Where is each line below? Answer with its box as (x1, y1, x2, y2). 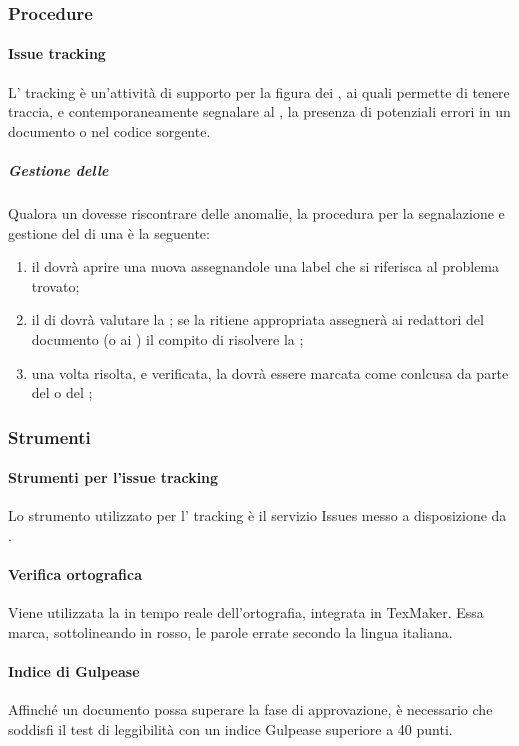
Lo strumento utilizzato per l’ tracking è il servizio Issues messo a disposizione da (8, 505, 507, 526)
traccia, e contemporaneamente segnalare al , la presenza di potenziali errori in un (8, 101, 511, 122)
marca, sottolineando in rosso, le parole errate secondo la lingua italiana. (8, 621, 453, 642)
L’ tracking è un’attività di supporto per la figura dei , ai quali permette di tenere (8, 81, 510, 102)
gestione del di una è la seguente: (8, 222, 210, 243)
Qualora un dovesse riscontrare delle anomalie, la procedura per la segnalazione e (8, 202, 505, 223)
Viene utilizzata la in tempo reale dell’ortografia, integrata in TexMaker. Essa (8, 602, 484, 623)
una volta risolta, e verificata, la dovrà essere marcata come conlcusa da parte (31, 362, 509, 383)
